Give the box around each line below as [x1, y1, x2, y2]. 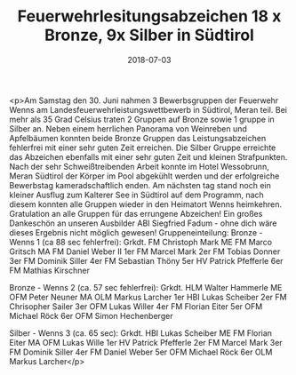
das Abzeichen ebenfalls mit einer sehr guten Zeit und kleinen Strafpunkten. [9, 151, 288, 162]
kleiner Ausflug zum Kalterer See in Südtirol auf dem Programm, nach [9, 189, 264, 200]
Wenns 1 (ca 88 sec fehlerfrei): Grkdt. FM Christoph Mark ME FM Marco [9, 236, 273, 247]
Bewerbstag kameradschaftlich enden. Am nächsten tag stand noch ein [9, 180, 271, 190]
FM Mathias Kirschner [9, 265, 91, 275]
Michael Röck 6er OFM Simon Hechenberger [9, 310, 173, 321]
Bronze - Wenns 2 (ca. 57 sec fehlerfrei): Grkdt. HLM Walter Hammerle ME [9, 282, 283, 292]
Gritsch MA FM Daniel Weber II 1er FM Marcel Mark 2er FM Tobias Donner [9, 246, 281, 257]
